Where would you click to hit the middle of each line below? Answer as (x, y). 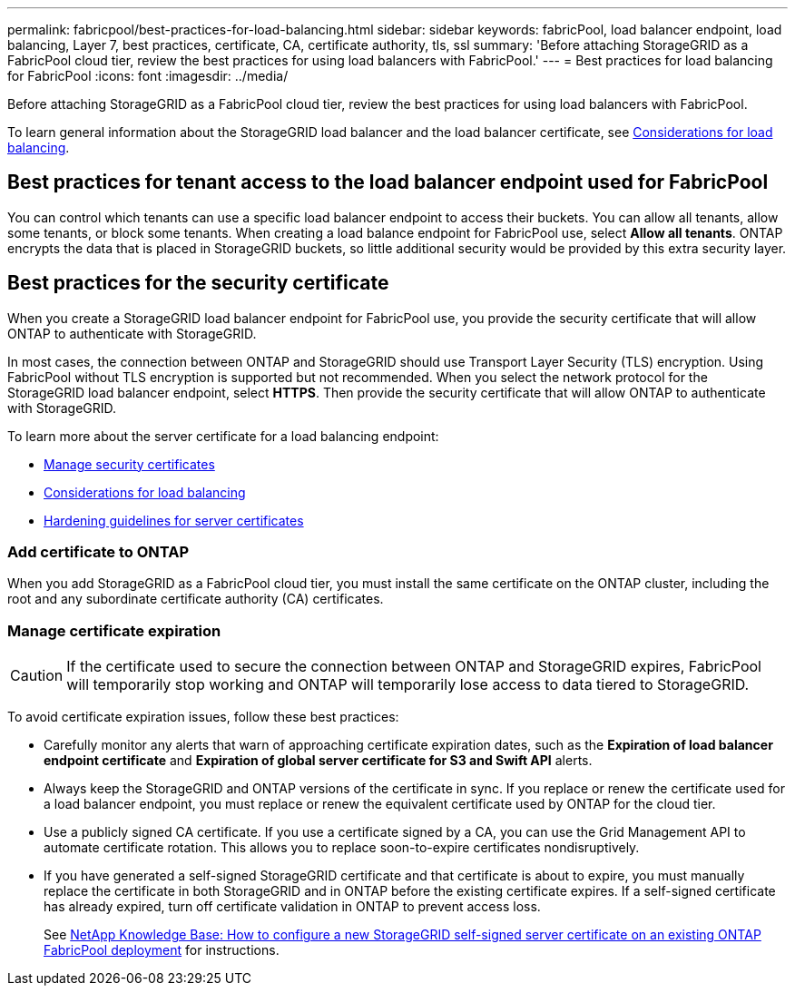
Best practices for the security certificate (198, 283)
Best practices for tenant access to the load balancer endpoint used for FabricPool (388, 182)
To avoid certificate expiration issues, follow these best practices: (203, 717)
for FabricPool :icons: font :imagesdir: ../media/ (148, 76)
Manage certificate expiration (114, 630)
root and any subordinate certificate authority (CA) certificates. (196, 599)
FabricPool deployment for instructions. (162, 950)
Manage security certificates (129, 464)
